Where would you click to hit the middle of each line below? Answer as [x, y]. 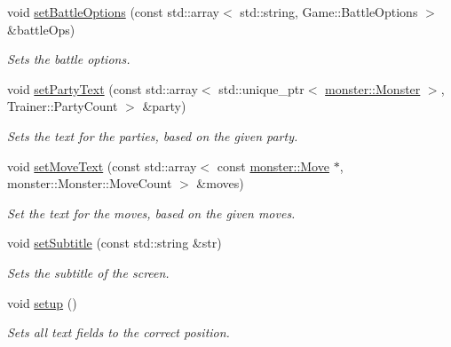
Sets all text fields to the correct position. [119, 332]
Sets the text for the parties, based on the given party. [153, 135]
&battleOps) [41, 29]
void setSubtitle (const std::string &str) [115, 243]
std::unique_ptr [261, 88]
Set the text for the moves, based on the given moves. [151, 213]
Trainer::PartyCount [63, 106]
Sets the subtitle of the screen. [88, 272]
